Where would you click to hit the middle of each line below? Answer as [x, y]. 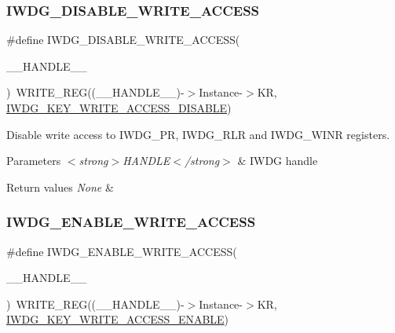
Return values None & [60, 187]
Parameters [34, 161]
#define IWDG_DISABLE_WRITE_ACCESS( [123, 40]
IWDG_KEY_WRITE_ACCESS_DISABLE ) [119, 108]
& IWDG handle [278, 161]
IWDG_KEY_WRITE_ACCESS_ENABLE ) [118, 319]
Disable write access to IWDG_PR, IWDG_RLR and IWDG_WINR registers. [198, 134]
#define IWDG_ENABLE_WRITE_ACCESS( [122, 251]
